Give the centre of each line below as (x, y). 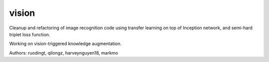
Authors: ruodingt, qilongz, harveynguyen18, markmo (64, 53)
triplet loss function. (30, 34)
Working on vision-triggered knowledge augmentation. (65, 44)
